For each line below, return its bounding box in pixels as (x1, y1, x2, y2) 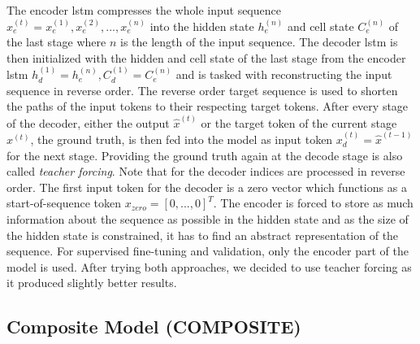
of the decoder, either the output (6, 114, 170, 131)
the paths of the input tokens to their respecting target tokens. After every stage (6, 98, 409, 115)
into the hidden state (149, 17, 254, 34)
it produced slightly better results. (6, 274, 177, 291)
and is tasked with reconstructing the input (175, 66, 392, 83)
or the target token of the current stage (201, 114, 397, 131)
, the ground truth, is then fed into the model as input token (30, 131, 333, 148)
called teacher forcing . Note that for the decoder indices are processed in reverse (6, 163, 405, 180)
